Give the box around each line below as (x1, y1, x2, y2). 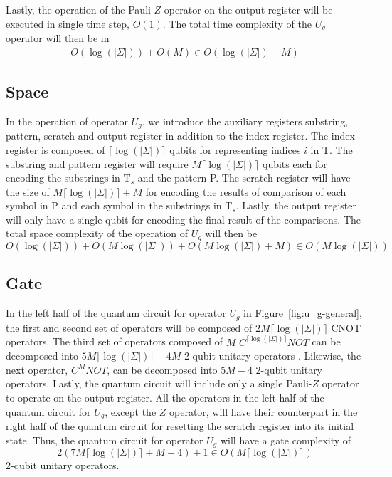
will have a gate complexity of (220, 432, 351, 447)
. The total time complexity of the (162, 16, 312, 31)
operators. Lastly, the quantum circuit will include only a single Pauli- (6, 376, 312, 391)
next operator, (6, 362, 68, 377)
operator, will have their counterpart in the (169, 404, 358, 419)
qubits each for (262, 156, 327, 171)
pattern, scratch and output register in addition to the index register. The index (6, 128, 355, 143)
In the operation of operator (6, 113, 129, 128)
